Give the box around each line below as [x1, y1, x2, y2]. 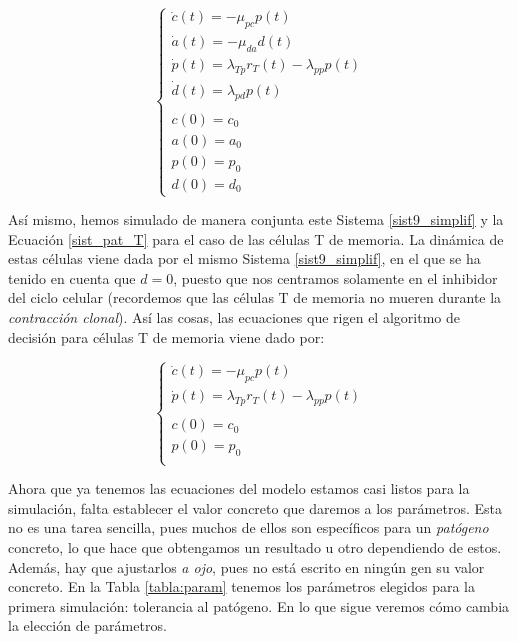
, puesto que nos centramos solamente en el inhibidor [173, 267, 498, 288]
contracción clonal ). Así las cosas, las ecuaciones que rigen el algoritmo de [8, 306, 460, 327]
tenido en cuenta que [8, 267, 136, 288]
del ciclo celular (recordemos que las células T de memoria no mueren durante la [8, 287, 502, 308]
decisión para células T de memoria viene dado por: [8, 326, 325, 347]
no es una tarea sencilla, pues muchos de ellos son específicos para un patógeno [8, 517, 489, 538]
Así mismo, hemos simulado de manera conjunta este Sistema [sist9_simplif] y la [8, 209, 504, 229]
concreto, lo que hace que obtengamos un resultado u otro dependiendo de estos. [8, 537, 502, 558]
